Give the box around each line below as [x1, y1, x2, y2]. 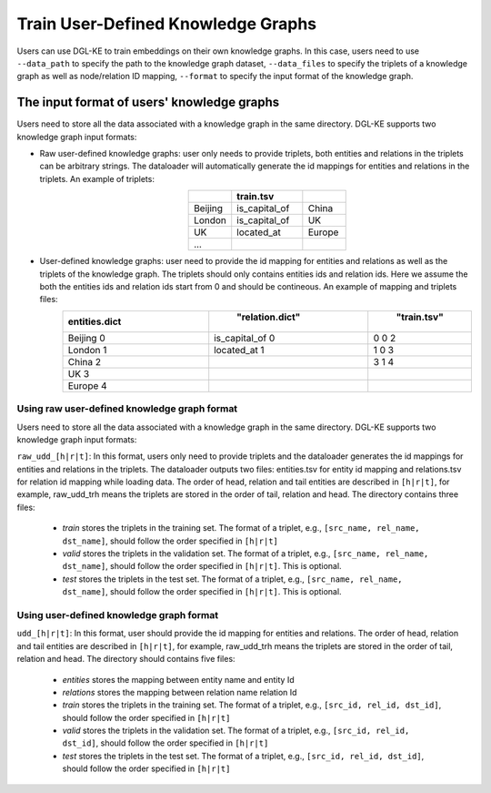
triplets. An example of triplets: [39, 173, 155, 184]
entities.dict [67, 315, 122, 328]
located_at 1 [214, 343, 265, 356]
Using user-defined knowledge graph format [16, 608, 218, 621]
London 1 [67, 343, 107, 356]
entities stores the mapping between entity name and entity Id [62, 674, 295, 685]
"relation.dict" [236, 310, 301, 323]
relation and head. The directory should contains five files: [16, 654, 235, 665]
